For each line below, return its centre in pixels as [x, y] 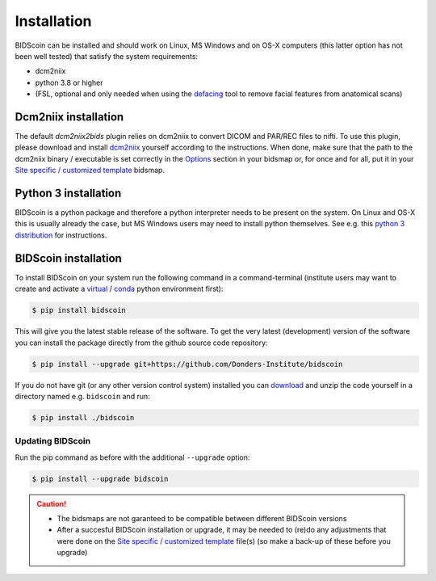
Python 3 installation [68, 193]
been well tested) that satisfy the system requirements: [106, 56]
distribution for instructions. [61, 235]
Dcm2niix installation [69, 117]
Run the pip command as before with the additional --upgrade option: [132, 457]
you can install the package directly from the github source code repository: [141, 343]
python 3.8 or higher [69, 82]
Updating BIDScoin [53, 441]
